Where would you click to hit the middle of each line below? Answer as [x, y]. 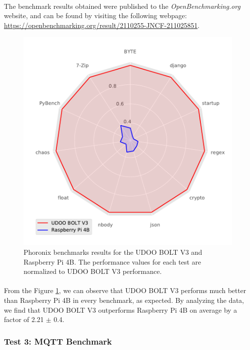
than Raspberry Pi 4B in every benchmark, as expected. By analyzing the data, [124, 300]
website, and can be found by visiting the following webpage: [96, 15]
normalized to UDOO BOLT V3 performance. [93, 271]
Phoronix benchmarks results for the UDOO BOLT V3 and [113, 252]
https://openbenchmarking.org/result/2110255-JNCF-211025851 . [102, 25]
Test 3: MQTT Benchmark [58, 341]
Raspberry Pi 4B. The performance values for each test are [112, 261]
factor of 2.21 [24, 319]
